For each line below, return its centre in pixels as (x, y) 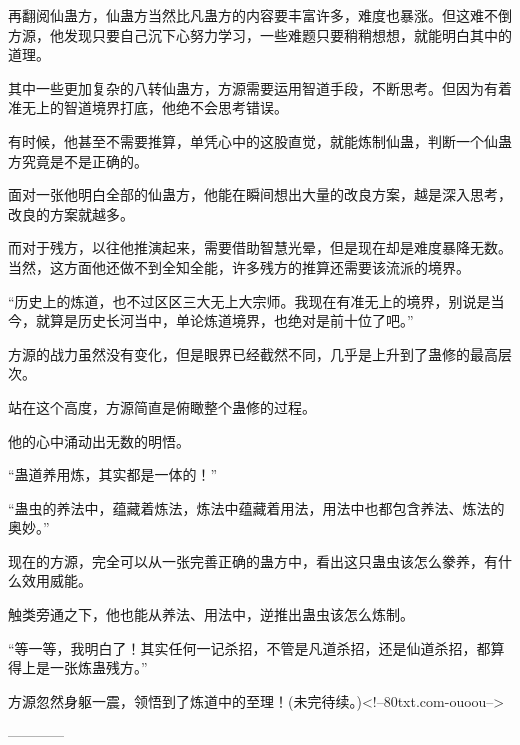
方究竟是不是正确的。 (78, 160)
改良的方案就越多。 (71, 213)
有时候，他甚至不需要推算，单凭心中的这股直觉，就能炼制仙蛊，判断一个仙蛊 (260, 140)
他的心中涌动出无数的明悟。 (99, 440)
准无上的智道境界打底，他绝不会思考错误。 (148, 107)
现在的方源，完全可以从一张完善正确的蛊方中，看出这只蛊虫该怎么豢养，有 (253, 560)
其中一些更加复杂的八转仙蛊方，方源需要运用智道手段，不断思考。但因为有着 (260, 87)
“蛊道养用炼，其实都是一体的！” (113, 474)
